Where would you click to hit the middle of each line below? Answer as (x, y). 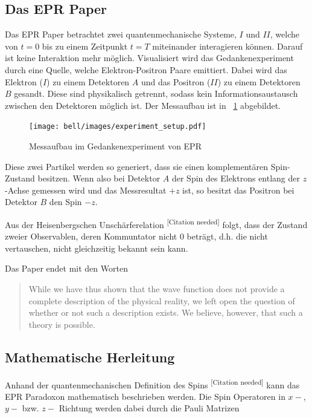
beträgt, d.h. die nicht (227, 236)
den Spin (65, 202)
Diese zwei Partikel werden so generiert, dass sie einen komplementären (137, 166)
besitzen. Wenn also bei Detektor (99, 178)
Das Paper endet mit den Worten (66, 268)
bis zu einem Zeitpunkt (85, 46)
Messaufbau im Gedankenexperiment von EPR (115, 146)
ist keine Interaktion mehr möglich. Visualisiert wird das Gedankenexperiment (149, 58)
